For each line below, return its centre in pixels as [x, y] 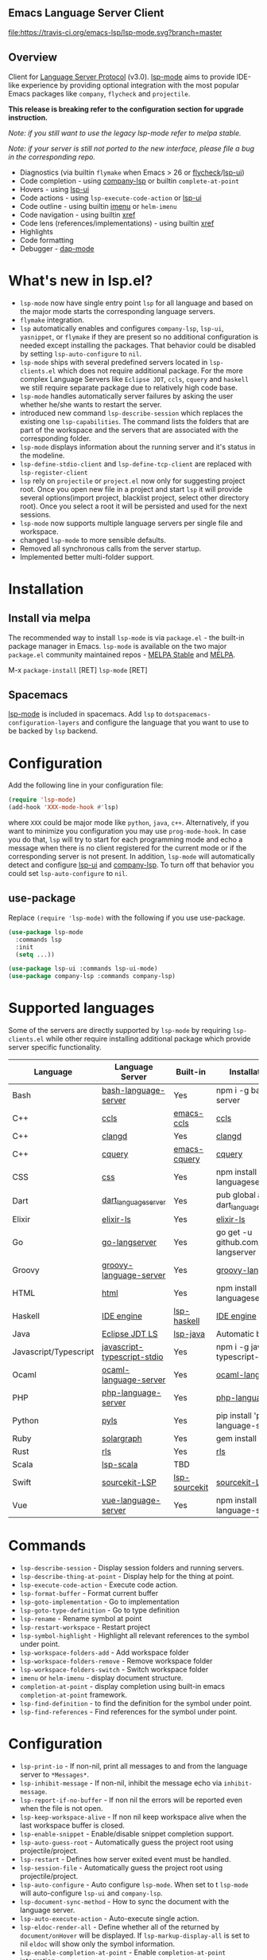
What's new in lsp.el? [81, 280]
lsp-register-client [54, 473]
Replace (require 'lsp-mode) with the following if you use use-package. [127, 917]
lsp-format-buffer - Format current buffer [89, 1593]
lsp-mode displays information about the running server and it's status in [137, 446]
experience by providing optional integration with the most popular [130, 85]
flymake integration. [52, 320]
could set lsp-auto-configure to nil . [68, 874]
